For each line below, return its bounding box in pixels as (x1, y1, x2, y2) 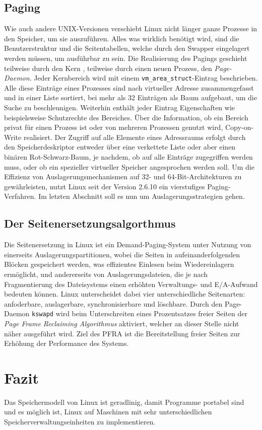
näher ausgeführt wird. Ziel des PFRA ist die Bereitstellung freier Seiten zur (4, 328, 240, 338)
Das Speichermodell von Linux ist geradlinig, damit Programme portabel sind (4, 396, 244, 407)
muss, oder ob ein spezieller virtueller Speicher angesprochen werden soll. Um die (4, 161, 254, 172)
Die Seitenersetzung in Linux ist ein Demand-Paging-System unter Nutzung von (4, 239, 251, 250)
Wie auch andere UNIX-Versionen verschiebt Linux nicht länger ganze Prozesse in (4, 23, 257, 34)
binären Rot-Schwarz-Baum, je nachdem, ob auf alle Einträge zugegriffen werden (4, 151, 253, 162)
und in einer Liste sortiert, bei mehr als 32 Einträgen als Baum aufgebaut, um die (4, 92, 257, 103)
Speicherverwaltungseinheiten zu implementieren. (4, 416, 156, 427)
